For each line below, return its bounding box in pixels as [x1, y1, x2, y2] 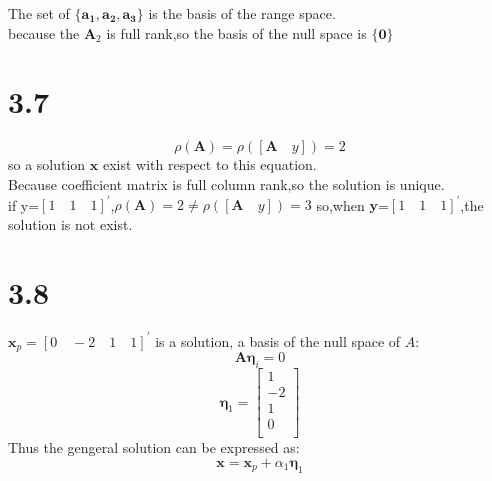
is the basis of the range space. [148, 3, 336, 23]
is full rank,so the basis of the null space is [106, 22, 367, 43]
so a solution [8, 154, 86, 175]
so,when [316, 194, 365, 214]
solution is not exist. [8, 213, 133, 234]
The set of [8, 3, 70, 23]
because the [8, 22, 80, 43]
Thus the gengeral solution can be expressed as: [8, 437, 300, 458]
